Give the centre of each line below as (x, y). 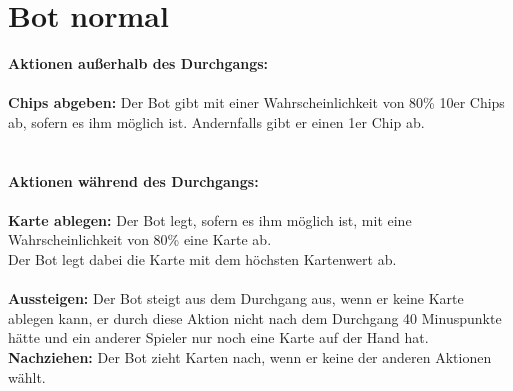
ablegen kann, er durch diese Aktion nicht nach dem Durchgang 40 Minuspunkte (255, 317)
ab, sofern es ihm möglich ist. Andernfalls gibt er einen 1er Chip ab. (216, 121)
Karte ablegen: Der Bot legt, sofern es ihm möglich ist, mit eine (210, 219)
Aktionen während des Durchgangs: (133, 180)
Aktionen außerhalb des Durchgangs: (138, 63)
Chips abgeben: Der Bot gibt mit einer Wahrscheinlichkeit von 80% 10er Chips (256, 102)
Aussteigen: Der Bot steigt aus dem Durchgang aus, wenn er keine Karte (236, 298)
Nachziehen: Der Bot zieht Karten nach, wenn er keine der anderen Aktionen (250, 357)
